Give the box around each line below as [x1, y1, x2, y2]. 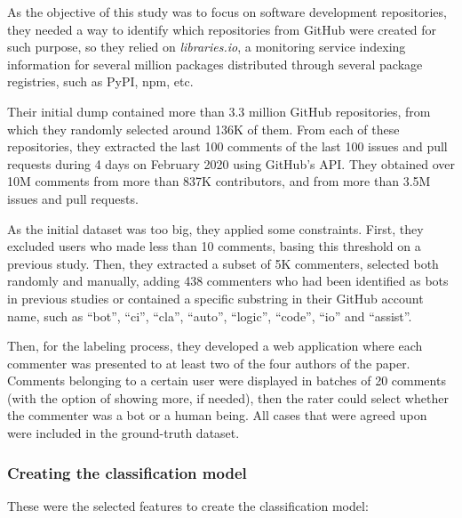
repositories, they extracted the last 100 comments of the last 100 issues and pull [7, 137, 448, 156]
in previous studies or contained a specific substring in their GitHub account [7, 288, 424, 307]
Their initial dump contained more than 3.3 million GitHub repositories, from [7, 101, 431, 120]
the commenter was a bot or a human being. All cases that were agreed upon [7, 406, 427, 425]
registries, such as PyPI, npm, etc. [7, 72, 194, 91]
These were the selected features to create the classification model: [7, 496, 369, 514]
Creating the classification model [7, 461, 247, 483]
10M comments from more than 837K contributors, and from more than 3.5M [7, 172, 431, 190]
